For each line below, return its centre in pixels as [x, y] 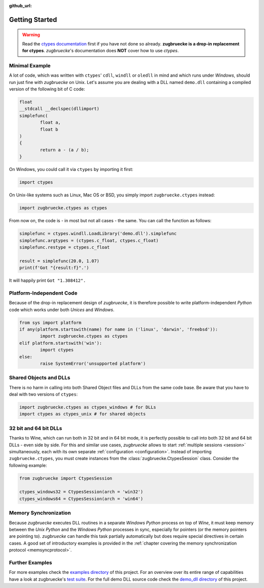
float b [49, 129]
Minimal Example [30, 65]
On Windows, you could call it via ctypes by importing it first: [71, 169]
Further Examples [31, 563]
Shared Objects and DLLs [40, 378]
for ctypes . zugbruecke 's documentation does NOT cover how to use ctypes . [100, 51]
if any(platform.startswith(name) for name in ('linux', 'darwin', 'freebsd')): [119, 329]
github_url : [20, 6]
